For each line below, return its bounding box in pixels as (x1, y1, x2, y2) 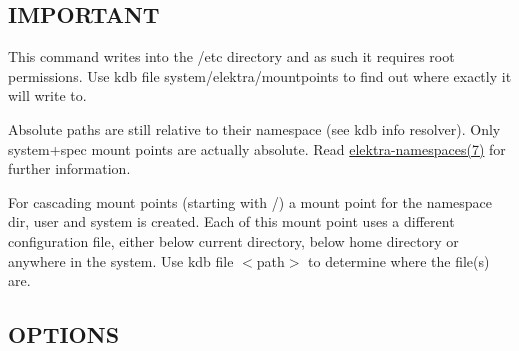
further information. (8, 158, 131, 179)
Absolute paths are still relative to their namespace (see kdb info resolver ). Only (8, 118, 501, 139)
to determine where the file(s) (308, 250, 490, 271)
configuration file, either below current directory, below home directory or (8, 230, 459, 251)
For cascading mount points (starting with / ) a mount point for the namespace (8, 191, 493, 212)
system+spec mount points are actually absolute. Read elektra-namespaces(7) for (8, 138, 506, 159)
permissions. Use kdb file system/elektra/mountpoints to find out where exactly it (8, 65, 512, 86)
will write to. (8, 85, 87, 106)
